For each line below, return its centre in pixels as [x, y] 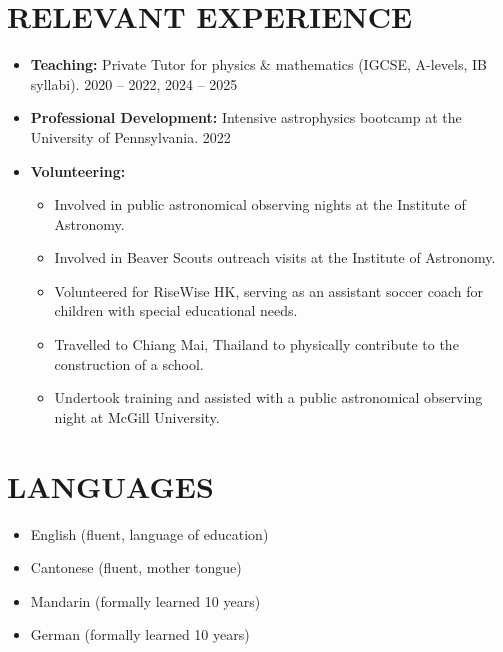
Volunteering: [78, 170]
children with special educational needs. [176, 310]
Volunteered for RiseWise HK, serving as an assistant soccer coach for [268, 290]
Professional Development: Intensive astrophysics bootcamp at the [246, 117]
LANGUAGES [110, 485]
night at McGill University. [137, 416]
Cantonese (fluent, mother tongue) [136, 567]
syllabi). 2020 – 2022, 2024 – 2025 [134, 83]
